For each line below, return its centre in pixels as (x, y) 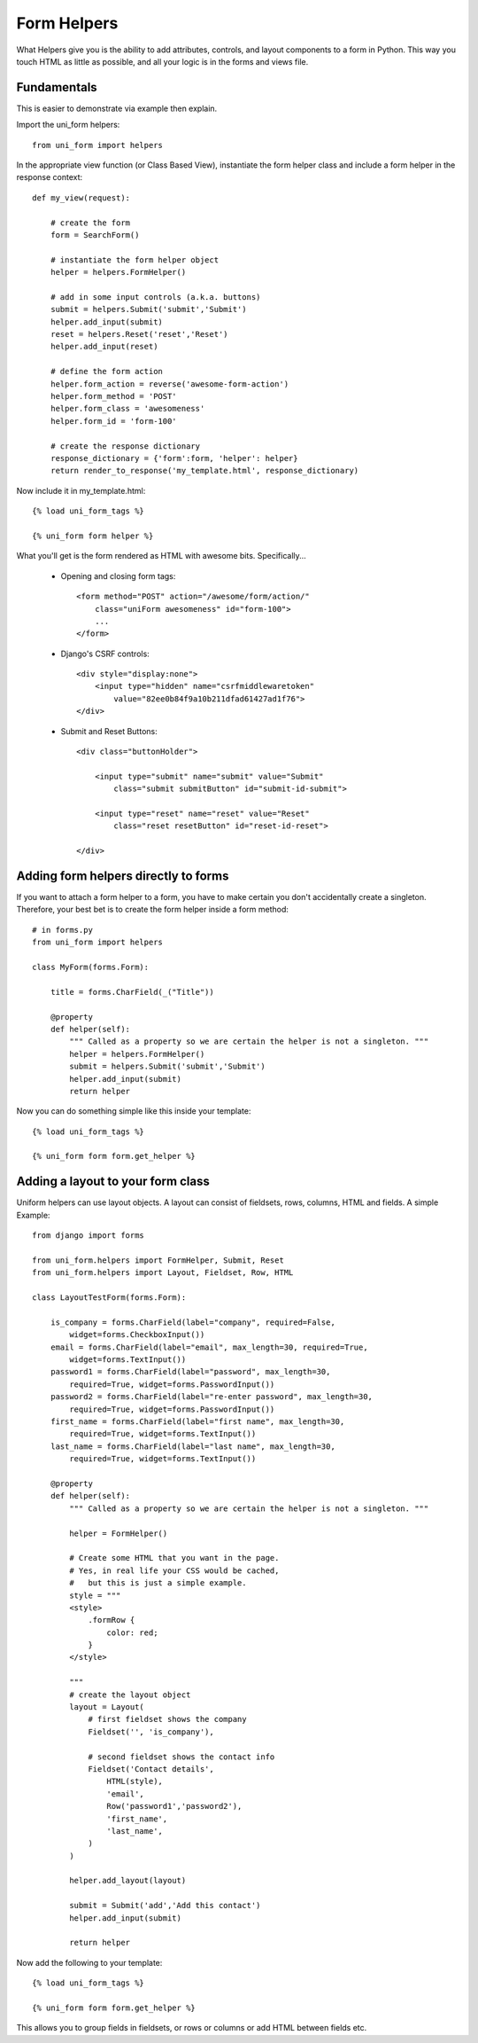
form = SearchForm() (95, 235)
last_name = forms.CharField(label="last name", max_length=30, (193, 1446)
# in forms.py (62, 930)
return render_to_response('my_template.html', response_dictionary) (204, 471)
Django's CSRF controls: (105, 654)
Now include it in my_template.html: (81, 490)
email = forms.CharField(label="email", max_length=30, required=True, (209, 1347)
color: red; (132, 1632)
